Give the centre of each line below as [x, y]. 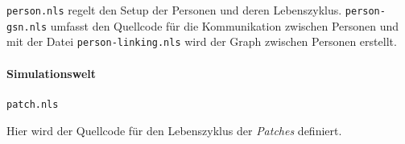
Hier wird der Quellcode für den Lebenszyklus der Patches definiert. [174, 131]
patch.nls [33, 104]
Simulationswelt [51, 73]
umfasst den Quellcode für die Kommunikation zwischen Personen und [225, 25]
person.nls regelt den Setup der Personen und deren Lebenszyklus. [174, 10]
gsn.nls [27, 27]
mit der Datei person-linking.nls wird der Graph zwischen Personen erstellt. [202, 41]
